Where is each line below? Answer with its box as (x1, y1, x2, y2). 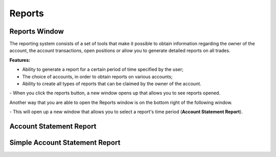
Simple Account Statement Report (9, 138, 121, 147)
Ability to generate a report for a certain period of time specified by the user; (22, 66, 184, 72)
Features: (9, 57, 31, 63)
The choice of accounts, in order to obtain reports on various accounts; (22, 73, 173, 80)
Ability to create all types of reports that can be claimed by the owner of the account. (22, 81, 201, 87)
